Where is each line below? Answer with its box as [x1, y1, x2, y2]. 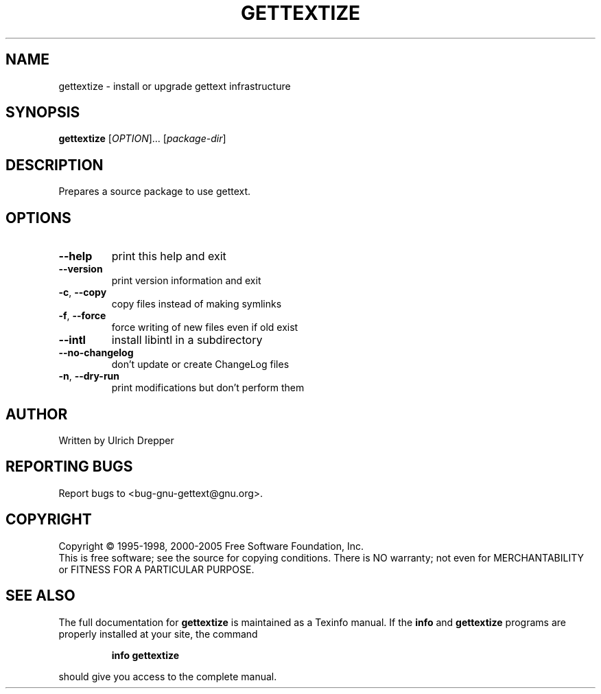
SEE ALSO [5, 587, 75, 605]
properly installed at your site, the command [58, 627, 258, 640]
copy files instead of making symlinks [111, 298, 282, 310]
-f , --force [58, 310, 106, 322]
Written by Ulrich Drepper [58, 434, 174, 446]
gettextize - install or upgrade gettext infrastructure [58, 80, 291, 92]
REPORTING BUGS [5, 458, 133, 476]
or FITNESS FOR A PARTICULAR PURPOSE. [58, 563, 255, 575]
